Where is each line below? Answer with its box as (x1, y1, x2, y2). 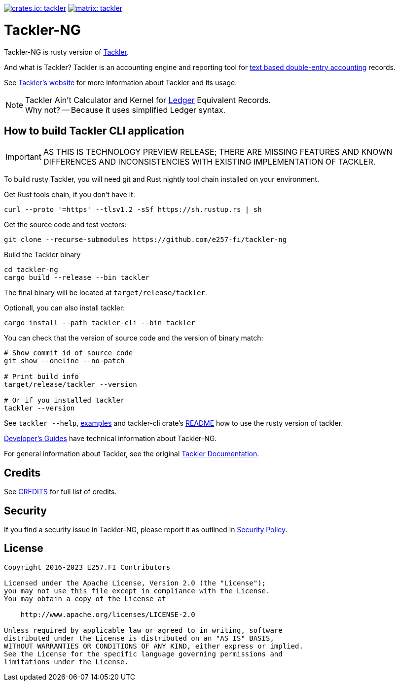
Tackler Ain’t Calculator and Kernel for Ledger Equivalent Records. (25, 95, 271, 105)
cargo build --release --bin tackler (4, 274, 150, 282)
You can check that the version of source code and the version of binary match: (4, 334, 263, 342)
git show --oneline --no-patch (4, 357, 125, 365)
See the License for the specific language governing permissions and (4, 650, 283, 658)
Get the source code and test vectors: (4, 220, 127, 229)
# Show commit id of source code (4, 349, 133, 357)
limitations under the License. (4, 657, 129, 666)
